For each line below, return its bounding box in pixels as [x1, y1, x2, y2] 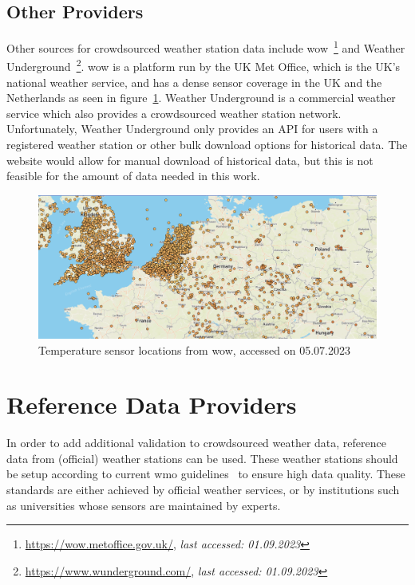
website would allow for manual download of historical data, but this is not [6, 151, 373, 168]
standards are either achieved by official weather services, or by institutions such [6, 481, 400, 498]
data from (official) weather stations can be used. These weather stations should [6, 450, 398, 466]
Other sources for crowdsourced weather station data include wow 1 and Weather [6, 37, 405, 56]
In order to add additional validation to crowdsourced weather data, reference [6, 434, 386, 451]
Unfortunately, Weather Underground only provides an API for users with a [6, 120, 378, 137]
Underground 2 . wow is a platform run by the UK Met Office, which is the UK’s [6, 56, 401, 75]
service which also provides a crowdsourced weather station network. [6, 104, 342, 121]
